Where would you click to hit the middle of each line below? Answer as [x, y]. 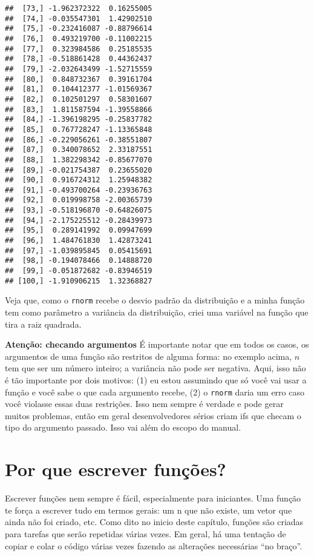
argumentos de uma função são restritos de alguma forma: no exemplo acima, [149, 356]
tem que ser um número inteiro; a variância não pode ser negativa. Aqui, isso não [155, 368]
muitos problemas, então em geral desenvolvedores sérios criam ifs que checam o [153, 415]
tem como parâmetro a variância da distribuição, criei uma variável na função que [157, 312]
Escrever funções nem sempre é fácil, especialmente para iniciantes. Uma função [153, 498]
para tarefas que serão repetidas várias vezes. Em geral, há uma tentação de [146, 533]
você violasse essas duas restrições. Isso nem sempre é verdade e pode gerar [144, 404]
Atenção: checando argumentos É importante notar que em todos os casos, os [157, 344]
